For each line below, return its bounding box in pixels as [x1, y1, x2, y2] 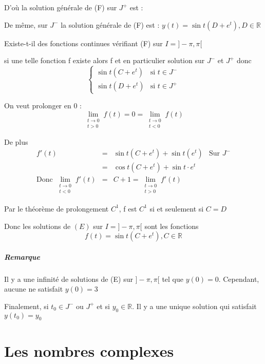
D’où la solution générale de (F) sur [4, 2, 117, 12]
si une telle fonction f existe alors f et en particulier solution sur [4, 55, 205, 66]
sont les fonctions [144, 220, 199, 231]
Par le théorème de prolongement [4, 203, 109, 214]
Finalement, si [4, 300, 49, 311]
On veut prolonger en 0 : [4, 100, 82, 111]
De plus [4, 136, 28, 147]
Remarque [4, 251, 40, 262]
